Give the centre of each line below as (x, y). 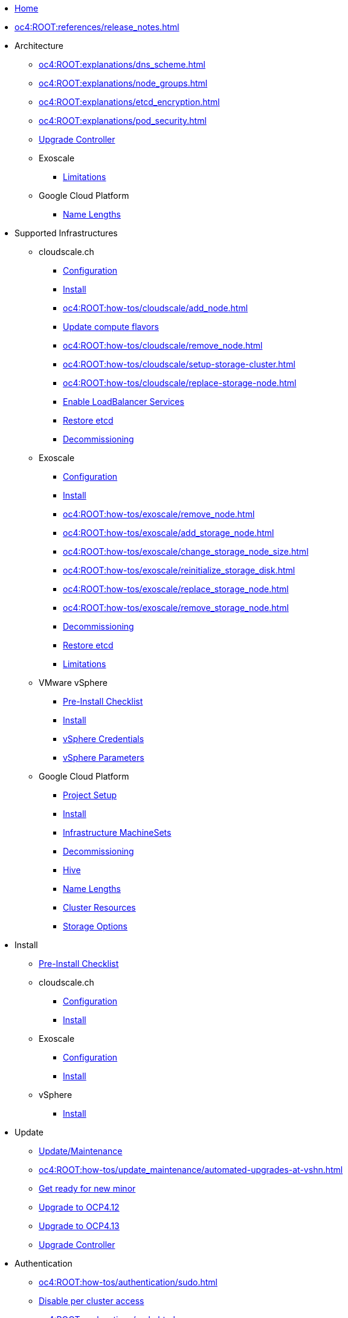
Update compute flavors (111, 327)
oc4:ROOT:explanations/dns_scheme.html (122, 64)
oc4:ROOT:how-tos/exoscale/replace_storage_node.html (176, 589)
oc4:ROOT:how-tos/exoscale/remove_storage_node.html (176, 608)
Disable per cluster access (92, 1301)
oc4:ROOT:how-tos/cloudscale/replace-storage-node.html (180, 383)
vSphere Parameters (104, 758)
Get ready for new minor (87, 1188)
